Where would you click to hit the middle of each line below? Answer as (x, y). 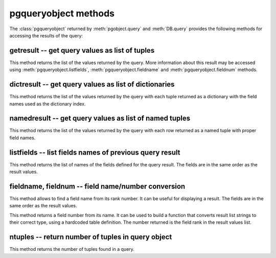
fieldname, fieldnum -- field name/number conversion (97, 186)
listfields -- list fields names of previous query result (95, 152)
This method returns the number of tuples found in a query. (72, 249)
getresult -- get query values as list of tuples (82, 50)
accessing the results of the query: (46, 35)
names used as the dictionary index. (48, 104)
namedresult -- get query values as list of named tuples (100, 119)
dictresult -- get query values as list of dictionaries (92, 84)
